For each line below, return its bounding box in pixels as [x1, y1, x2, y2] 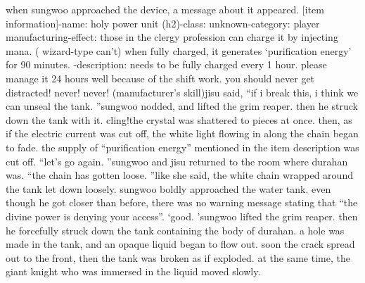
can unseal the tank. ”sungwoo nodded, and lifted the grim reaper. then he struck [6, 99, 358, 113]
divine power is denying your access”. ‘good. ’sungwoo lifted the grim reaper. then [6, 208, 358, 223]
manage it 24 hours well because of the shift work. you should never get [6, 70, 315, 85]
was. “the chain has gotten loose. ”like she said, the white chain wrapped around [6, 168, 353, 182]
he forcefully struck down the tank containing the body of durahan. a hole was [6, 222, 345, 237]
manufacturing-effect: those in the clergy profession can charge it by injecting [6, 30, 338, 44]
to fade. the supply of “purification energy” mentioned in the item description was [6, 139, 359, 154]
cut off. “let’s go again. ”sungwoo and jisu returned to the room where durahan [6, 153, 348, 168]
